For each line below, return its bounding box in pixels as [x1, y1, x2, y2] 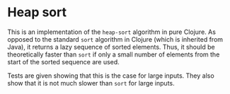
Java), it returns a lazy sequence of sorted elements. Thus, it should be [7, 42, 215, 51]
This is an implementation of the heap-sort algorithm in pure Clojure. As [7, 28, 216, 36]
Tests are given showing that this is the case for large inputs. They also [7, 71, 214, 80]
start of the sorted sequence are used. [7, 57, 120, 66]
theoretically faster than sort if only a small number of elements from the [7, 50, 220, 59]
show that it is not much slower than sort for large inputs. [7, 78, 175, 87]
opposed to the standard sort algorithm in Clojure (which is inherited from [7, 35, 224, 43]
